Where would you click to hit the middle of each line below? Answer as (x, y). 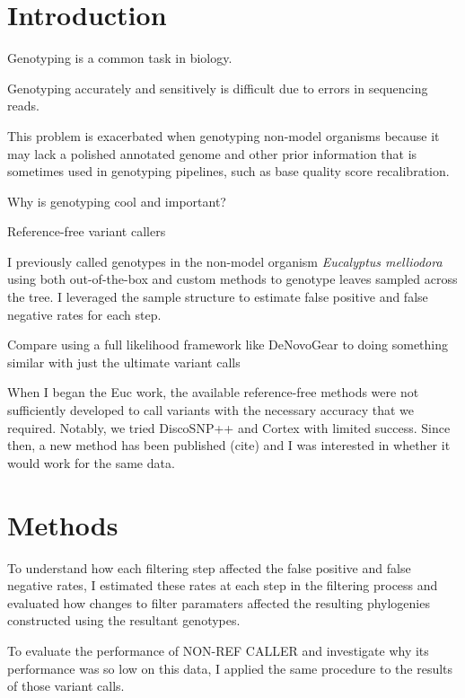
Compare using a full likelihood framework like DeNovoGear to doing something (228, 345)
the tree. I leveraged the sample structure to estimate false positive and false (218, 297)
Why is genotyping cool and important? (117, 201)
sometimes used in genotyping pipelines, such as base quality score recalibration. (228, 171)
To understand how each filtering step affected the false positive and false (209, 567)
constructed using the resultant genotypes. (124, 620)
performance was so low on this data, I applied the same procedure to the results (230, 668)
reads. (23, 106)
